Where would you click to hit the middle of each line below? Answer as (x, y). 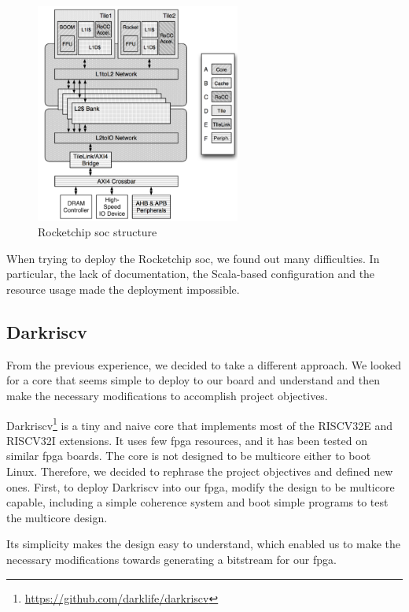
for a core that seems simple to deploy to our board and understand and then (193, 380)
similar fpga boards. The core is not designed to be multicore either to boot (189, 456)
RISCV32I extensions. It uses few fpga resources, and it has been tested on (187, 440)
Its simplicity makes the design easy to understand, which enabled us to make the (204, 544)
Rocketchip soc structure (98, 232)
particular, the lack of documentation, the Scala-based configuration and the (191, 274)
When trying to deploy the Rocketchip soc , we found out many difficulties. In (193, 258)
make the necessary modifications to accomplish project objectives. (167, 395)
